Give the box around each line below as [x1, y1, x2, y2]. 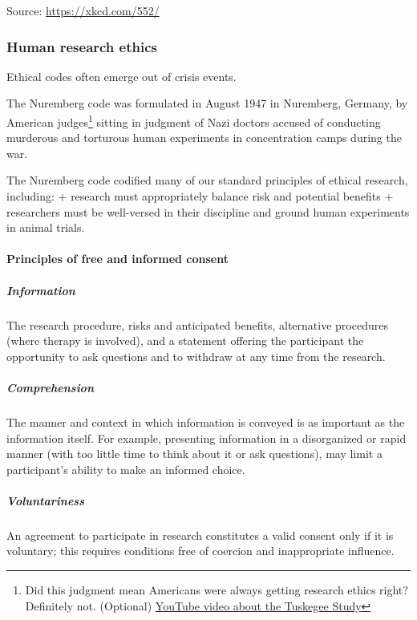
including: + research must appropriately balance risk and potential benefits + [6, 188, 394, 205]
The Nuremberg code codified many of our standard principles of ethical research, [6, 172, 408, 188]
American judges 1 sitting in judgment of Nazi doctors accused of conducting [6, 111, 381, 130]
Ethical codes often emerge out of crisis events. [6, 67, 237, 84]
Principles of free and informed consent [6, 250, 229, 267]
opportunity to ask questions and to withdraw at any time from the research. [6, 347, 386, 364]
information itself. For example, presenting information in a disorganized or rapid [6, 429, 407, 446]
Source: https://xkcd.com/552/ [6, 2, 160, 18]
